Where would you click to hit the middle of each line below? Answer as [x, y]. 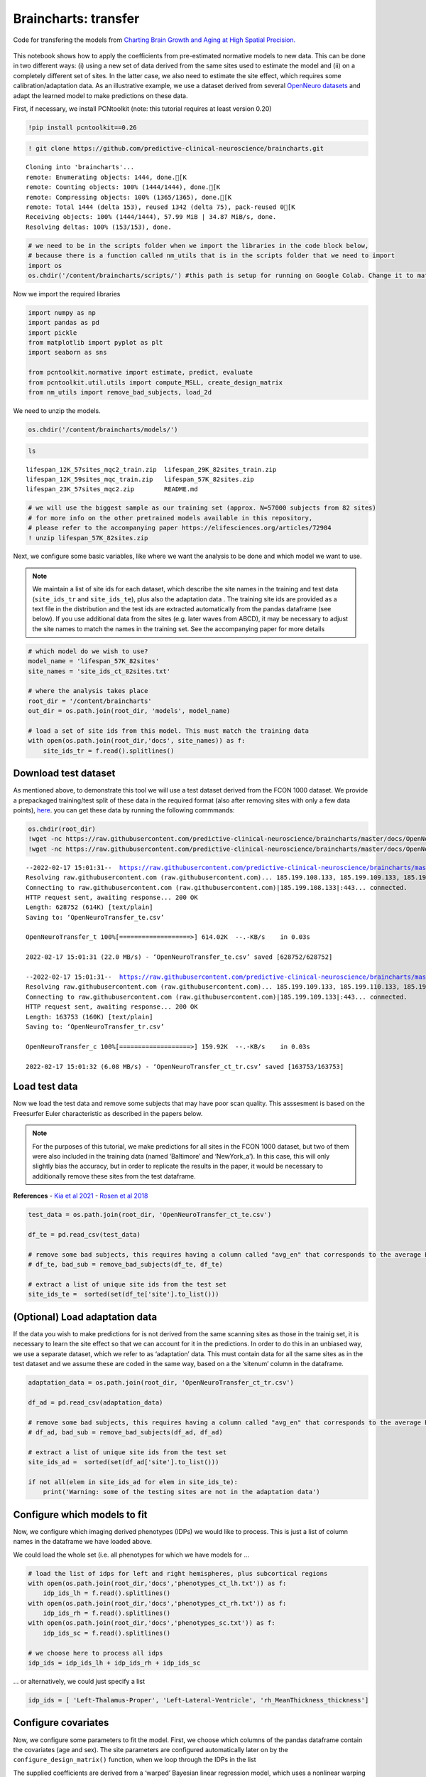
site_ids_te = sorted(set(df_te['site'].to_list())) [124, 1294]
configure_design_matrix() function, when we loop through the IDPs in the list [135, 1760]
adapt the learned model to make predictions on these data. [100, 95]
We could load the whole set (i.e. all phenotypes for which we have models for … [131, 1555]
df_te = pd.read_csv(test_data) [84, 1234]
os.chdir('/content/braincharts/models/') [103, 430]
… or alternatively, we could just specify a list [79, 1682]
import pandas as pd [64, 323]
